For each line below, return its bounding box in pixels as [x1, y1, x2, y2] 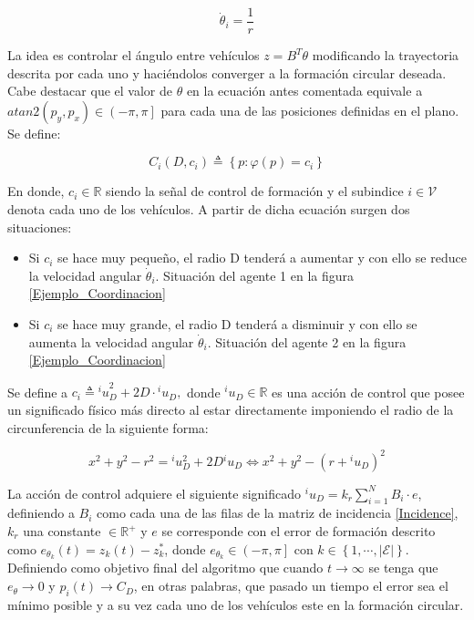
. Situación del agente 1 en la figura [155, 265, 354, 284]
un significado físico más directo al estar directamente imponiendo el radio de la [7, 399, 454, 418]
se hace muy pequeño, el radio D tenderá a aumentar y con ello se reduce [57, 248, 467, 267]
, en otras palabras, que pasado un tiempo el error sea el [133, 576, 448, 595]
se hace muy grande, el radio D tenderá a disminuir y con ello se [57, 315, 417, 333]
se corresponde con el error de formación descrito [161, 522, 436, 541]
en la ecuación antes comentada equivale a [186, 81, 423, 100]
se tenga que [368, 558, 438, 577]
